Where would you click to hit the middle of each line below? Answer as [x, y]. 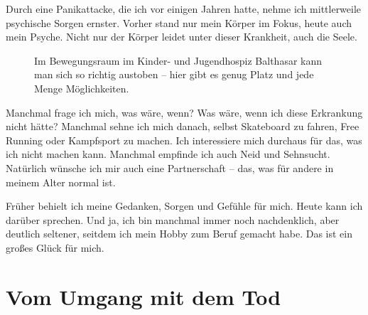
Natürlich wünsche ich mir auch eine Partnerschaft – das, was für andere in [170, 167]
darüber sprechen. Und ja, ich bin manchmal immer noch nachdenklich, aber [173, 219]
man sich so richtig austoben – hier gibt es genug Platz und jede [174, 74]
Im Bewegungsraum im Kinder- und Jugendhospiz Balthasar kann [178, 60]
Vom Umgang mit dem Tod [144, 296]
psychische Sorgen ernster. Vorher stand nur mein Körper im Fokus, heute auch [179, 22]
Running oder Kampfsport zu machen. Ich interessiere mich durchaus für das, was [184, 140]
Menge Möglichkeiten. [82, 88]
